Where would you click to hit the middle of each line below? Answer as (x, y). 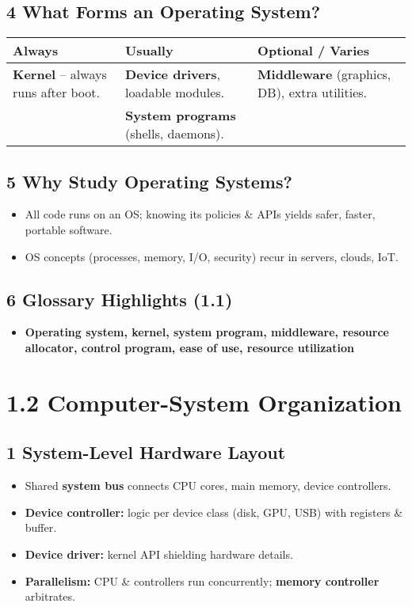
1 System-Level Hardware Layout (146, 452)
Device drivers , (173, 74)
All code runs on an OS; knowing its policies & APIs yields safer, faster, (200, 214)
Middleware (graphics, (324, 74)
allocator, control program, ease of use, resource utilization (189, 347)
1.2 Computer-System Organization (204, 402)
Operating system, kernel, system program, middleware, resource (207, 332)
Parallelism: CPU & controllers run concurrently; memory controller (202, 580)
